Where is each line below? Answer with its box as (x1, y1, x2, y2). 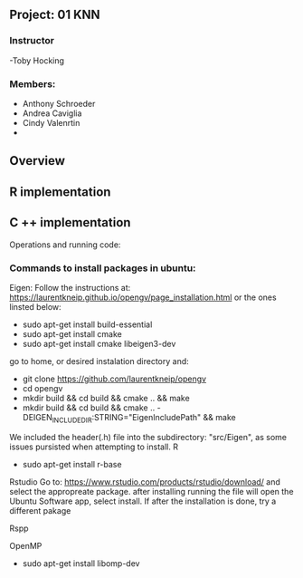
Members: (9, 77, 56, 90)
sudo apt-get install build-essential (22, 319, 153, 330)
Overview (9, 153, 66, 169)
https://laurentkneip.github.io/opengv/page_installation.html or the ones (9, 292, 278, 303)
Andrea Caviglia (22, 108, 82, 119)
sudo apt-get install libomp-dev (22, 557, 140, 569)
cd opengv (22, 382, 63, 393)
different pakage (9, 505, 71, 515)
